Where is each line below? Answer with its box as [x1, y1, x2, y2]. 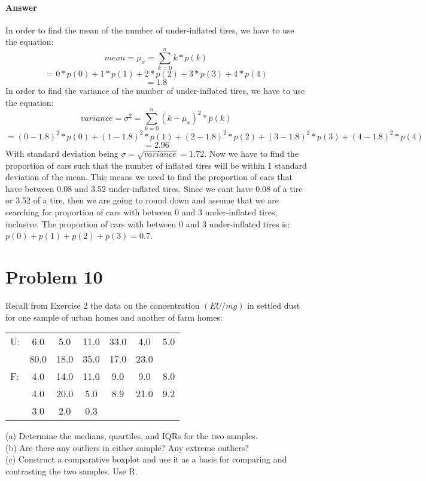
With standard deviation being [5, 147, 118, 159]
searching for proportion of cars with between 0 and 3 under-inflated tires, [5, 206, 278, 218]
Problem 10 [5, 264, 103, 289]
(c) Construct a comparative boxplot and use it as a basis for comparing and [5, 453, 287, 465]
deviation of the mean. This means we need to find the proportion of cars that [5, 171, 293, 183]
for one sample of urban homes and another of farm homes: [5, 310, 223, 323]
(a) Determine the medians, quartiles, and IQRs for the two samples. [5, 430, 258, 442]
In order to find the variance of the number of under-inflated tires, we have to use [5, 84, 305, 97]
